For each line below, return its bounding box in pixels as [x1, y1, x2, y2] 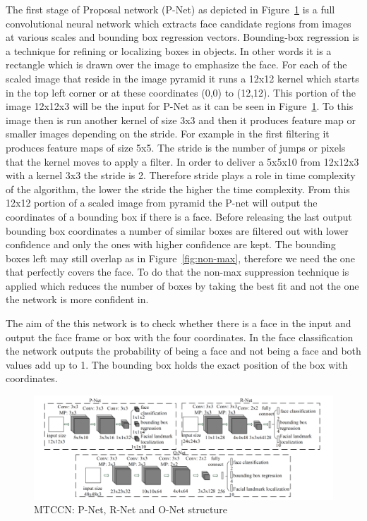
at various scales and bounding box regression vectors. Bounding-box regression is [6, 30, 359, 44]
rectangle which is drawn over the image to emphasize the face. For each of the [6, 57, 347, 72]
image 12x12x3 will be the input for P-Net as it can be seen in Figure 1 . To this [6, 99, 354, 114]
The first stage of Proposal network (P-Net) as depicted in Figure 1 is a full [6, 2, 335, 16]
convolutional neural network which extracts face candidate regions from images [6, 16, 351, 30]
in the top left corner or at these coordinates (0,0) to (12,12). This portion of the [6, 85, 356, 99]
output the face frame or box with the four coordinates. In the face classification [6, 329, 354, 344]
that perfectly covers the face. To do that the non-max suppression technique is [6, 264, 349, 279]
